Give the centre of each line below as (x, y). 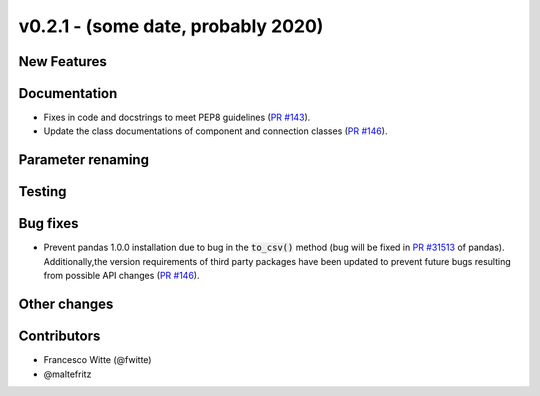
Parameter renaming (84, 160)
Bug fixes (48, 223)
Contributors (59, 336)
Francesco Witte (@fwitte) (97, 360)
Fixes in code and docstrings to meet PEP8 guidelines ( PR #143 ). (177, 117)
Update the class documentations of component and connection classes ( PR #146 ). (215, 131)
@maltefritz (67, 374)
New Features (62, 61)
